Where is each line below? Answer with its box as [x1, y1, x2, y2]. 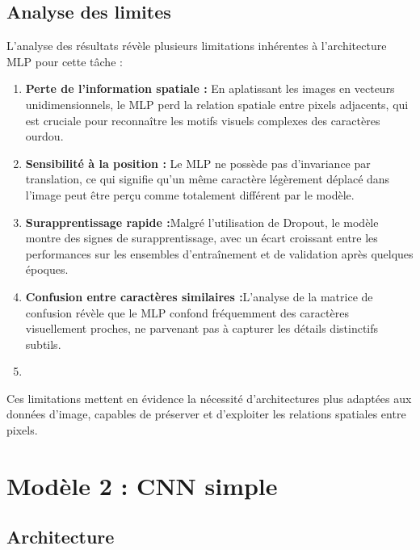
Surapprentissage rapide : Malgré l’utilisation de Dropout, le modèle [25, 213, 379, 230]
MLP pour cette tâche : [6, 52, 123, 69]
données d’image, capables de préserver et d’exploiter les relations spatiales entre [6, 405, 406, 422]
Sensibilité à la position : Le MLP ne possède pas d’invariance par [25, 154, 371, 171]
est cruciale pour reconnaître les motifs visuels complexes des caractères [25, 111, 380, 128]
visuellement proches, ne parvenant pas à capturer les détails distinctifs [25, 320, 379, 337]
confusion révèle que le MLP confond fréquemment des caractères [25, 304, 349, 321]
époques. [25, 261, 69, 278]
